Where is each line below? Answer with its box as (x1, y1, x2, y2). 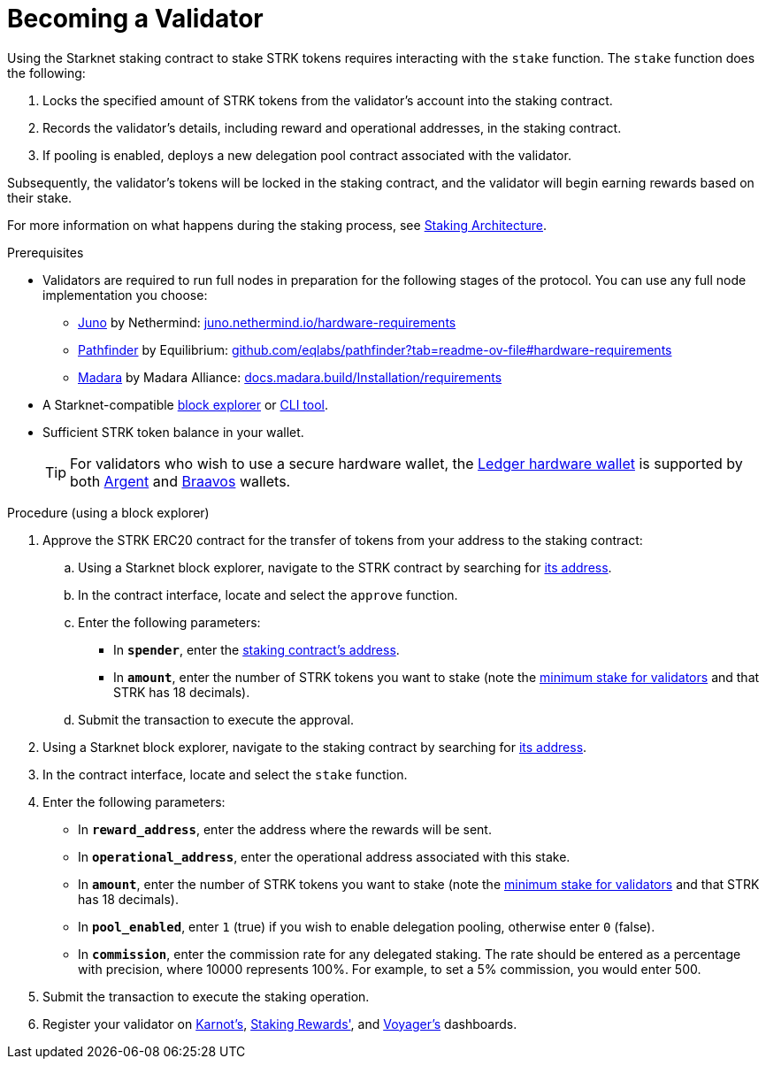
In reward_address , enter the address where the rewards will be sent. (78, 821, 492, 837)
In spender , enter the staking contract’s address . (113, 641, 400, 657)
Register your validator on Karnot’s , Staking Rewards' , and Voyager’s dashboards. (42, 1016, 517, 1031)
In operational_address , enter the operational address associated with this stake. (78, 848, 571, 864)
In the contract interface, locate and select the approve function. (78, 587, 458, 602)
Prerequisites (7, 244, 84, 260)
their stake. (7, 189, 73, 205)
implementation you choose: (42, 287, 208, 303)
